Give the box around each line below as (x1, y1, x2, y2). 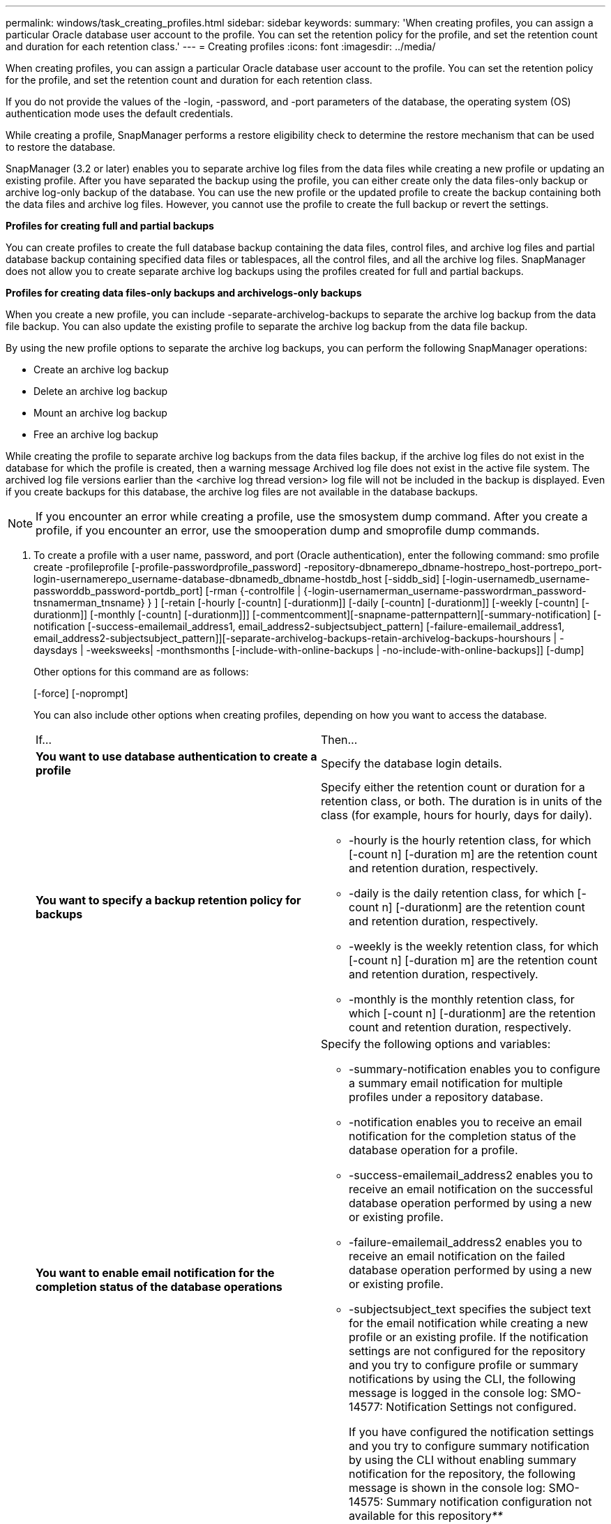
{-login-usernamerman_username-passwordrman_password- (303, 585, 587, 597)
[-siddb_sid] (384, 573, 440, 585)
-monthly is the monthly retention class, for (349, 992, 575, 1006)
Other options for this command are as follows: (33, 666, 249, 678)
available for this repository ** (349, 1509, 503, 1523)
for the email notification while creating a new (349, 1316, 589, 1330)
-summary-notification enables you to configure (349, 1062, 601, 1076)
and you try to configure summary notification (349, 1439, 590, 1453)
